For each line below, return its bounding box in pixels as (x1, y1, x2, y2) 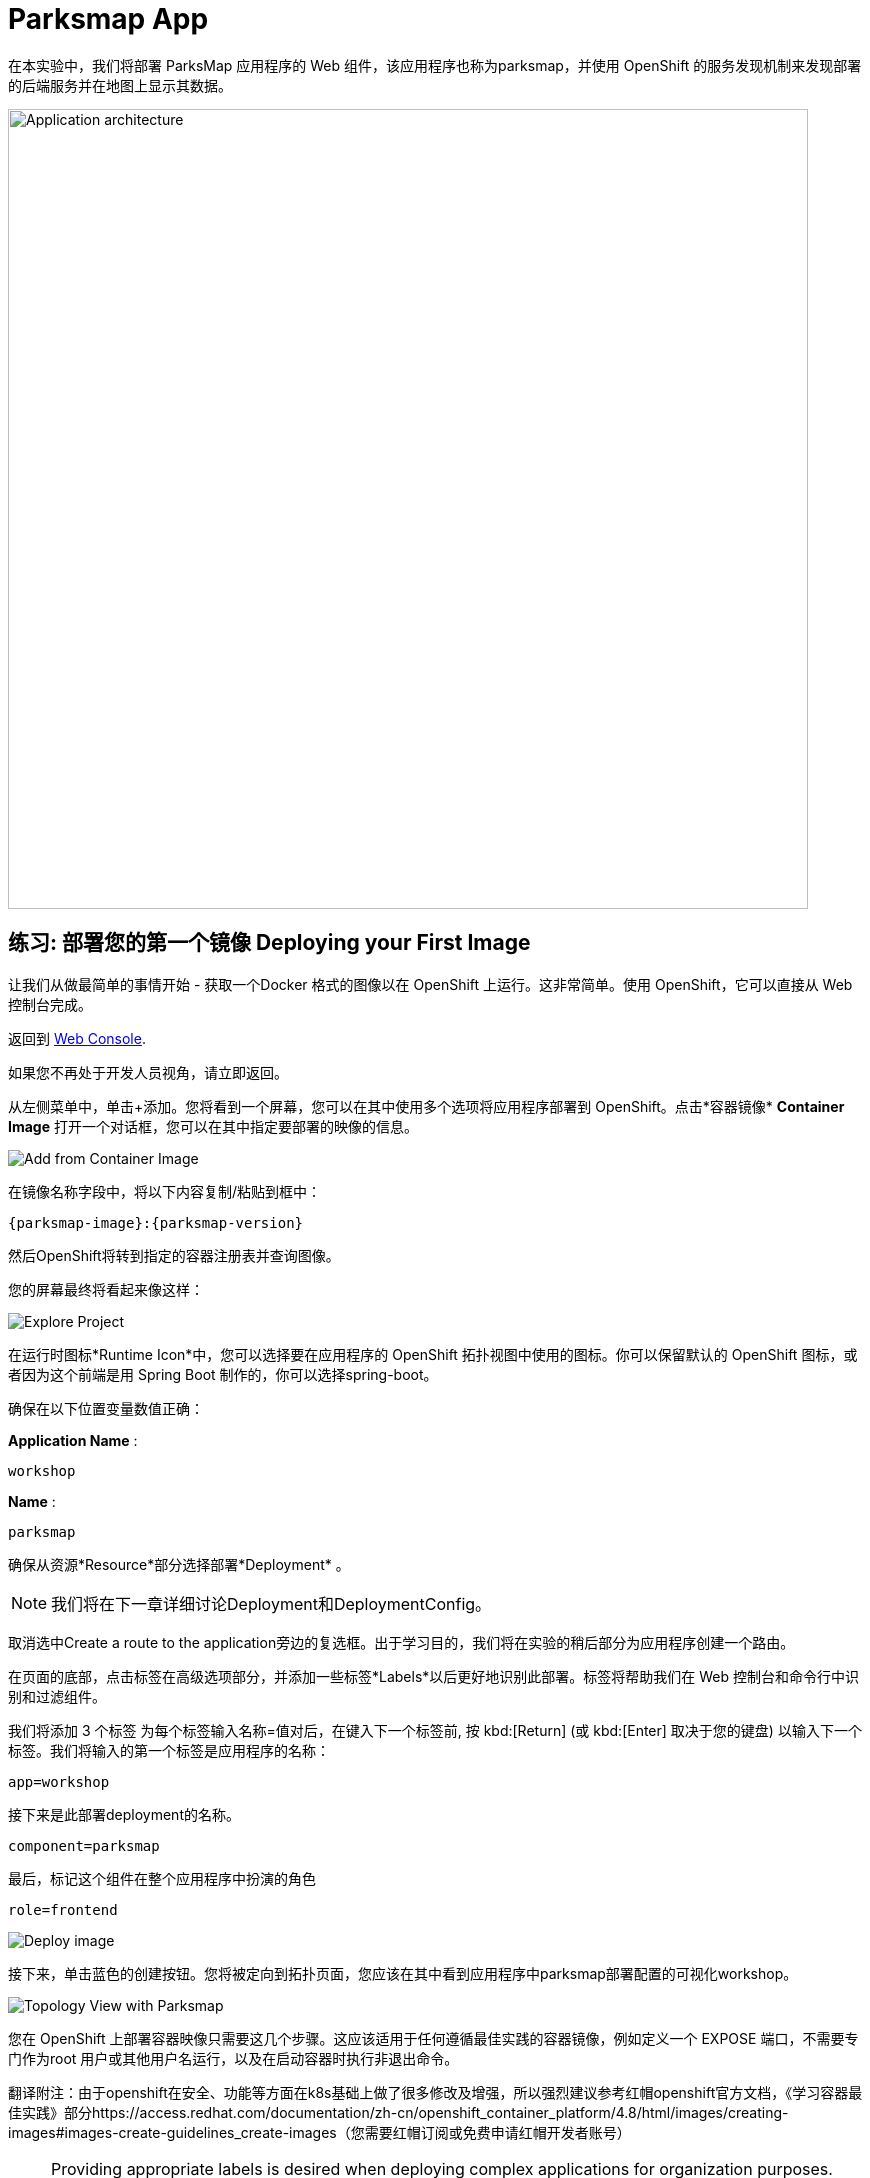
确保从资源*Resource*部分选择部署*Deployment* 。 (8, 1555, 350, 1573)
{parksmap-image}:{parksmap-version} (8, 1214, 304, 1231)
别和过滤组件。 (8, 1687, 106, 1705)
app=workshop (8, 1773, 110, 1790)
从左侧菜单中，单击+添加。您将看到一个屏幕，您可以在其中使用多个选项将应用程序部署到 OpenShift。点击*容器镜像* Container (8, 1097, 845, 1115)
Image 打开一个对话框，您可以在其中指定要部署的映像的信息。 (8, 1117, 418, 1135)
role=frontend (8, 1901, 118, 1918)
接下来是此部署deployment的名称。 (8, 1805, 240, 1823)
